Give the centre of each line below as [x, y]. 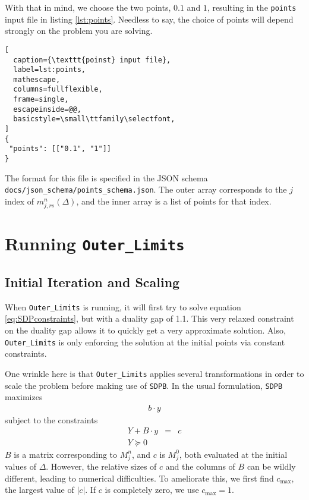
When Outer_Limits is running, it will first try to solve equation [123, 306]
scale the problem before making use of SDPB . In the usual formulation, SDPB [144, 385]
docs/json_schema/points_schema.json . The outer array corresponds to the [146, 189]
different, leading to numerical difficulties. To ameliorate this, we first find [139, 478]
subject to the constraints [51, 419]
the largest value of [40, 490]
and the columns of [200, 466]
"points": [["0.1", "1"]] [60, 149]
